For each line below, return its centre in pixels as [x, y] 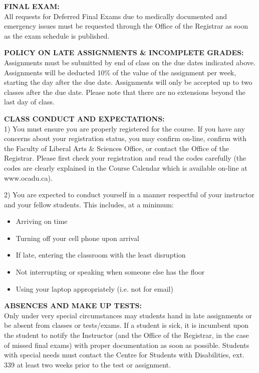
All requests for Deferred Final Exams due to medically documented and [116, 16]
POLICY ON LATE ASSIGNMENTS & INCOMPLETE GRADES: [124, 52]
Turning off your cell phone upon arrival [77, 238]
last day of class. [29, 102]
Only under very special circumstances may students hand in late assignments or [128, 315]
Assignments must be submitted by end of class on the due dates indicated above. [130, 62]
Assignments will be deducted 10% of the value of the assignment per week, [120, 72]
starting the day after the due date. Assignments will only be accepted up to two [128, 82]
